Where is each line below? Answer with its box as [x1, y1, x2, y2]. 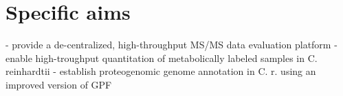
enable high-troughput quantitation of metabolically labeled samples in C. [5, 50, 318, 65]
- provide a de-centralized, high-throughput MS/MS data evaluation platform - [5, 37, 338, 52]
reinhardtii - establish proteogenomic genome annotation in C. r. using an [5, 64, 316, 78]
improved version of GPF [5, 77, 112, 91]
